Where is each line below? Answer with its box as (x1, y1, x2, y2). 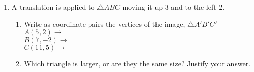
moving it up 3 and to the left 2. (122, 2, 225, 12)
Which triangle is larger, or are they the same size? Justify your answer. (24, 58, 251, 69)
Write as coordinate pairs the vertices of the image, (24, 18, 185, 29)
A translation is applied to (11, 2, 95, 12)
